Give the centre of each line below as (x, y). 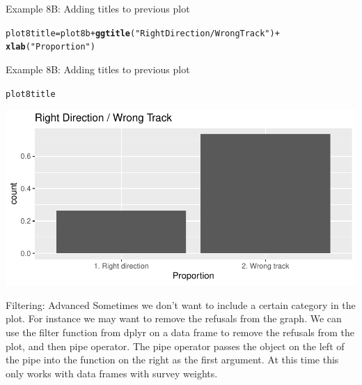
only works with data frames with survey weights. (112, 373)
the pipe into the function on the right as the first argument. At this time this (172, 360)
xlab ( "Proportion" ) (50, 47)
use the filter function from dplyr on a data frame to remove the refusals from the (180, 332)
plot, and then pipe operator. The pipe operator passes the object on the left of (175, 346)
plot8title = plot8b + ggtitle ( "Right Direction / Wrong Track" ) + (143, 33)
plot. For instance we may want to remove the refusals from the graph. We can (174, 318)
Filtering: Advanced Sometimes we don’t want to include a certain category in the (181, 304)
